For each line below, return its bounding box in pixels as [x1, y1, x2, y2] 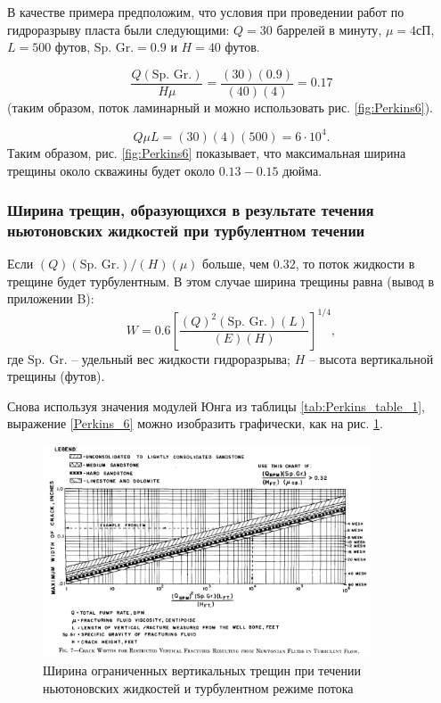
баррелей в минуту [276, 24, 379, 37]
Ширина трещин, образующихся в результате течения [7, 199, 374, 221]
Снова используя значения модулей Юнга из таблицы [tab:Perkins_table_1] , [7, 396, 425, 415]
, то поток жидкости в [295, 254, 415, 273]
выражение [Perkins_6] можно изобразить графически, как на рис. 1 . [7, 414, 383, 433]
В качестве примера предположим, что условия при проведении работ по [7, 3, 404, 21]
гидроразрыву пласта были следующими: [7, 20, 230, 38]
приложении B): [7, 289, 94, 308]
